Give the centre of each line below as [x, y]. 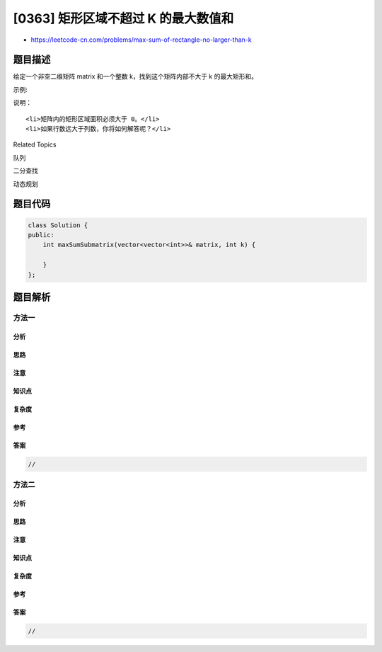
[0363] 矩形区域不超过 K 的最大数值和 [123, 18]
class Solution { [58, 225]
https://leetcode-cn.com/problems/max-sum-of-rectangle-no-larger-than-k [141, 40]
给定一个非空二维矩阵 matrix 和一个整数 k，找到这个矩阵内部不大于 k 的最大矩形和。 [135, 76]
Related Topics [35, 144]
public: [41, 235]
